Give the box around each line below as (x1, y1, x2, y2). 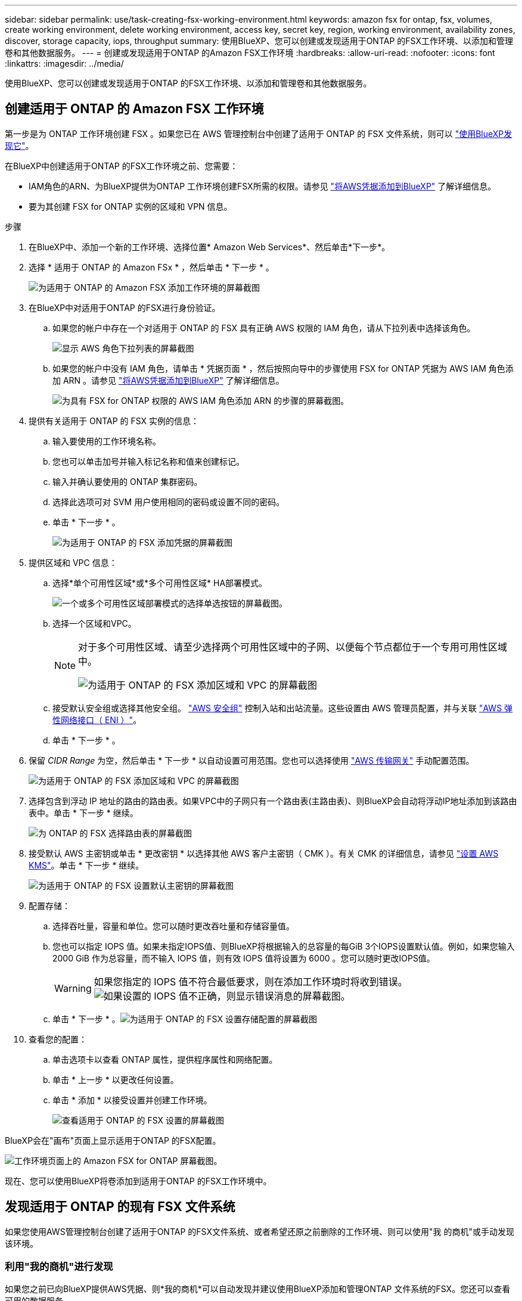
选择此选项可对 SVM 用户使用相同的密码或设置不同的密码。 (52, 496, 285, 507)
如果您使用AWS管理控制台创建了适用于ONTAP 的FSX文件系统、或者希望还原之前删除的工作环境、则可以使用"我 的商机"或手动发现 (5, 1226, 514, 1237)
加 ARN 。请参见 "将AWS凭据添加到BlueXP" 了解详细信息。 (52, 375, 284, 385)
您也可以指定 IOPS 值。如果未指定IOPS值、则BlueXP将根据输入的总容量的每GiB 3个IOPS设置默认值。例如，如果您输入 (52, 941, 515, 951)
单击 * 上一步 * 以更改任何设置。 (52, 1074, 179, 1085)
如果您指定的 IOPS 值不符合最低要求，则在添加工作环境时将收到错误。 (94, 975, 408, 988)
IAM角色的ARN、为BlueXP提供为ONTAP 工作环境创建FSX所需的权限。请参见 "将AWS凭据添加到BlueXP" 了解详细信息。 (29, 180, 496, 191)
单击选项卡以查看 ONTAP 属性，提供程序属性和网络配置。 (52, 1054, 278, 1065)
